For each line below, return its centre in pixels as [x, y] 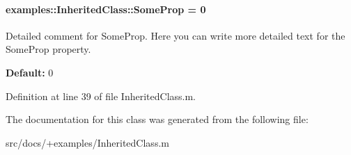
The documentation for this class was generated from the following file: [157, 119]
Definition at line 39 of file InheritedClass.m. [101, 96]
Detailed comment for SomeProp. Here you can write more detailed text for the [175, 35]
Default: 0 [30, 72]
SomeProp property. [48, 49]
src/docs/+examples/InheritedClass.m [87, 142]
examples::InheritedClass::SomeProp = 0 [106, 9]
